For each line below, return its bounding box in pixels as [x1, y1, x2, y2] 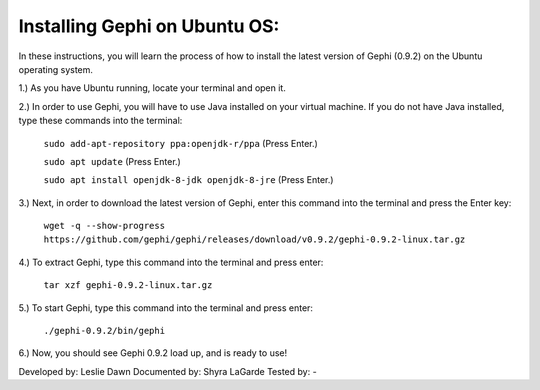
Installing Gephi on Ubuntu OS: [18, 15, 280, 37]
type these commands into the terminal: [18, 115, 183, 127]
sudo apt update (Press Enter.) [43, 155, 182, 167]
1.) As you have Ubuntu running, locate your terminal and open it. [18, 82, 287, 94]
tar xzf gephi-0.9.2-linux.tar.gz [43, 280, 213, 291]
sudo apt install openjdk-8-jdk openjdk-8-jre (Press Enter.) [43, 174, 334, 186]
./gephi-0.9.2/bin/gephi [43, 325, 165, 337]
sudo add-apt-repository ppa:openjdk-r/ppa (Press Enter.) [43, 137, 319, 149]
